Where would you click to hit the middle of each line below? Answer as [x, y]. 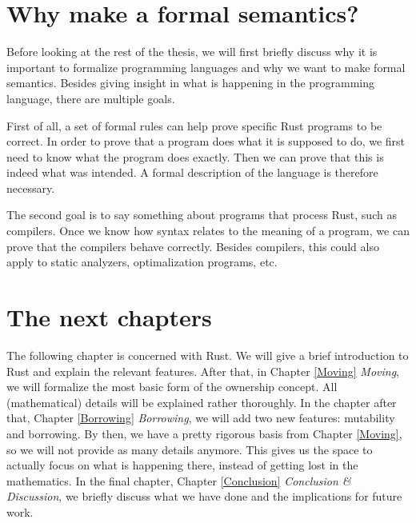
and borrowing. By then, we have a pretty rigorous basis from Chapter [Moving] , [204, 433]
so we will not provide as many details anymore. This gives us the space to [190, 449]
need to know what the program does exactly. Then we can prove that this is [195, 156]
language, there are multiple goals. [91, 98]
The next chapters [109, 317]
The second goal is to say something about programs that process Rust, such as [202, 215]
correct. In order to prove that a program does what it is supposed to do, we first [206, 141]
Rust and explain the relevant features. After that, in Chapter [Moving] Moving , [203, 371]
